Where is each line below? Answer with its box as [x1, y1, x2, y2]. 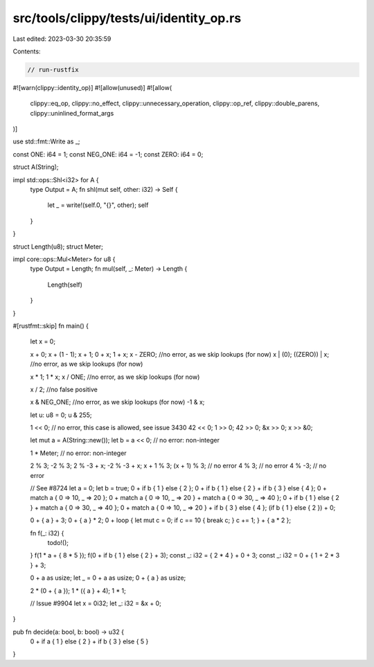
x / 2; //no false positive [30, 385, 98, 393]
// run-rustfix [27, 66, 79, 73]
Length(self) [47, 281, 83, 289]
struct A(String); [12, 163, 59, 171]
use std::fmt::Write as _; [12, 137, 80, 145]
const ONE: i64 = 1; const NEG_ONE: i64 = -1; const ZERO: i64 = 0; [12, 150, 204, 159]
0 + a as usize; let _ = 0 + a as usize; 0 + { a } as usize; [30, 573, 186, 582]
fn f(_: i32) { [30, 528, 64, 537]
